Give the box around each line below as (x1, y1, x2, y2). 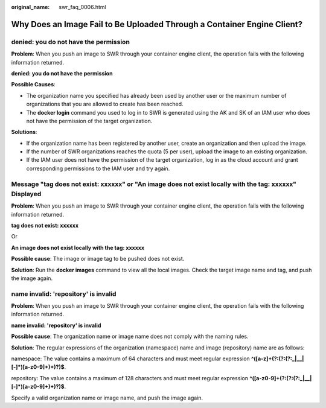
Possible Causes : (11, 81, 56, 88)
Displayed (11, 190, 42, 198)
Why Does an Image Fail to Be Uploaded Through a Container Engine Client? (11, 19, 303, 30)
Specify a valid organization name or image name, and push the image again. (11, 394, 203, 401)
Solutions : (11, 129, 37, 136)
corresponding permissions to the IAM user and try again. (26, 165, 170, 172)
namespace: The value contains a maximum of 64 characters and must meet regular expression (11, 355, 250, 362)
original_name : (11, 4, 50, 10)
